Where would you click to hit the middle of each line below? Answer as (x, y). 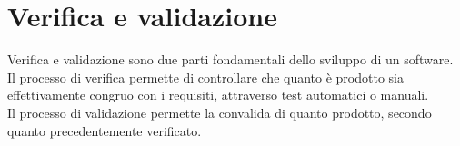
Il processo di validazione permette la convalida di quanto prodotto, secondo (220, 112)
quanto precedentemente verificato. (105, 130)
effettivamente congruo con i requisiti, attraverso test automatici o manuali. (218, 95)
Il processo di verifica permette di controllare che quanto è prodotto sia (206, 77)
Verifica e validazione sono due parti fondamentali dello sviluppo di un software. (230, 59)
